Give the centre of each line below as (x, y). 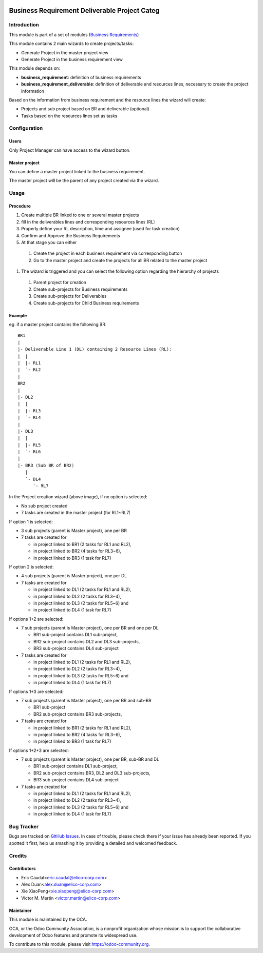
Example (18, 315)
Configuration (26, 128)
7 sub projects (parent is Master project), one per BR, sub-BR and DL (90, 759)
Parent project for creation (60, 283)
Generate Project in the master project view (65, 52)
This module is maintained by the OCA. (48, 919)
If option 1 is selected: (31, 522)
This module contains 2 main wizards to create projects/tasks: (71, 43)
